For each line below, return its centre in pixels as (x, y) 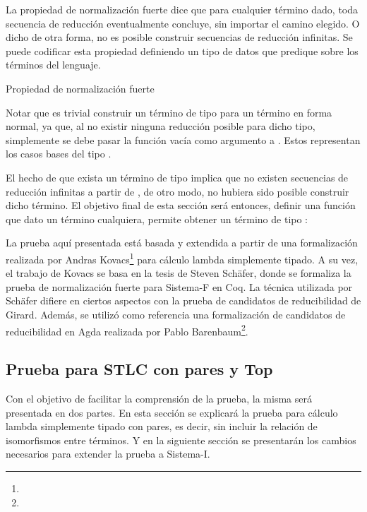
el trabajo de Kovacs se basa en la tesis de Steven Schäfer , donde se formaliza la (179, 273)
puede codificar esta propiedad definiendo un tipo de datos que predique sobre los (182, 50)
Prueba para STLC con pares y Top (139, 369)
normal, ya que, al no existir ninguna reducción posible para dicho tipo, (161, 126)
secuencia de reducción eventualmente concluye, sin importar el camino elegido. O (183, 23)
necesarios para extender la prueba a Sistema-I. (108, 454)
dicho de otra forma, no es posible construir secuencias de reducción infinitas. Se (179, 37)
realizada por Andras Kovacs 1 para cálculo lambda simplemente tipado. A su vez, (182, 258)
